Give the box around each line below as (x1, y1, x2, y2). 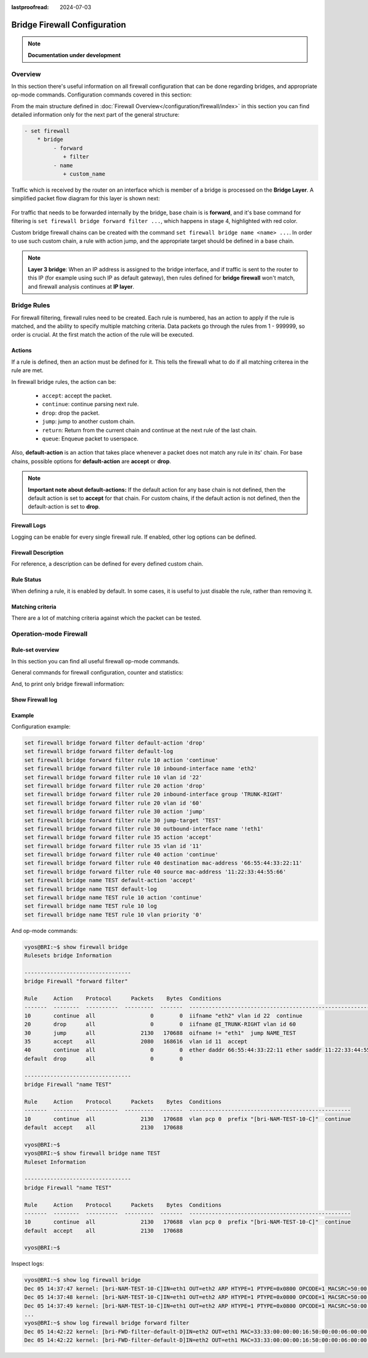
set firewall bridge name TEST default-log (24, 885, 158, 892)
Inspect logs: (11, 1260, 44, 1268)
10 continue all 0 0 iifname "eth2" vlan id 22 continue (24, 1012, 303, 1019)
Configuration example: (11, 723, 71, 730)
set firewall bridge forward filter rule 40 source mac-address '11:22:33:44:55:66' (24, 868, 286, 875)
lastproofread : (11, 4, 49, 10)
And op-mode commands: (11, 927, 78, 934)
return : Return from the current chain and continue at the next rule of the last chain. (42, 426, 257, 434)
